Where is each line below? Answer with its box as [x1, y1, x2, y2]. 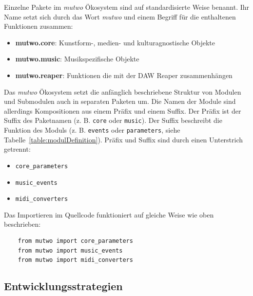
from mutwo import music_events [18, 247, 123, 254]
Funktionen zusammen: [4, 21, 73, 31]
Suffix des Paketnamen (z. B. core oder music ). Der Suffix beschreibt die [4, 115, 222, 125]
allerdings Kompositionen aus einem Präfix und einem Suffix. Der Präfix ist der [4, 105, 241, 116]
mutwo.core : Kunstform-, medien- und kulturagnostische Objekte [15, 37, 215, 47]
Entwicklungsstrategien [4, 278, 123, 294]
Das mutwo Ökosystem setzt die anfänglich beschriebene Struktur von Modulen [4, 86, 241, 97]
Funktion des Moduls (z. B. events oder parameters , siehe [4, 125, 180, 135]
